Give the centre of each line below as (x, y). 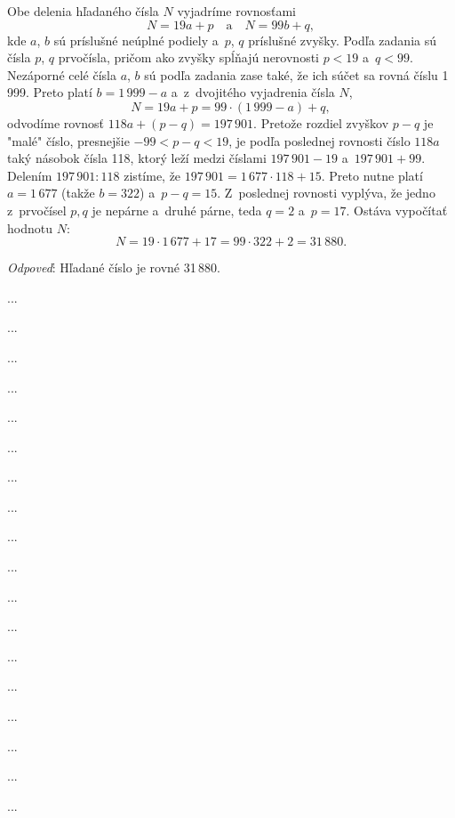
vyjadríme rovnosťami (236, 11)
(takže (78, 193)
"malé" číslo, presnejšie (68, 140)
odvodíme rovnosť (56, 122)
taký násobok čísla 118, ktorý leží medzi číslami (137, 158)
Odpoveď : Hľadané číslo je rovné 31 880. (114, 267)
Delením (30, 175)
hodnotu (30, 227)
